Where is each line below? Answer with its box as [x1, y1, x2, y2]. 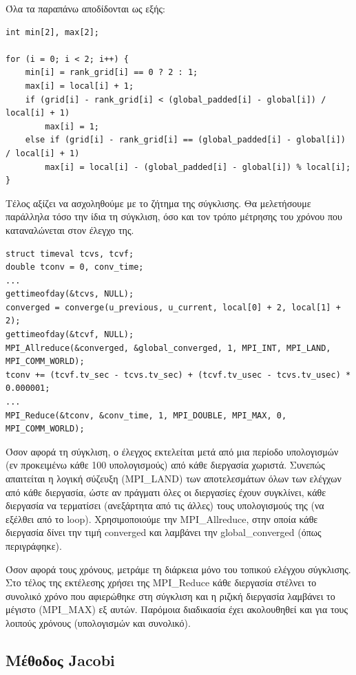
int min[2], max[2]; [6, 27, 100, 37]
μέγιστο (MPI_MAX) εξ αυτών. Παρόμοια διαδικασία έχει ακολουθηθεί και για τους [6, 602, 348, 617]
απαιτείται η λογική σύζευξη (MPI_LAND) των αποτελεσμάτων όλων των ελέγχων [6, 471, 342, 485]
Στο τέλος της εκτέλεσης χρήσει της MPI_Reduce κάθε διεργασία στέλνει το [6, 575, 317, 590]
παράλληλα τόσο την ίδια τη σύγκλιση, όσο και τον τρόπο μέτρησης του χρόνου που [6, 209, 342, 224]
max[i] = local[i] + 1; [25, 81, 134, 91]
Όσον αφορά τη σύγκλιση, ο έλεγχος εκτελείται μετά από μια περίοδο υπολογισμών [6, 444, 339, 458]
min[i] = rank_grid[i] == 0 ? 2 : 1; [25, 67, 198, 78]
